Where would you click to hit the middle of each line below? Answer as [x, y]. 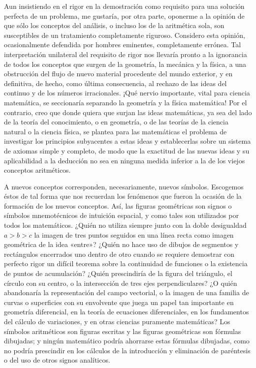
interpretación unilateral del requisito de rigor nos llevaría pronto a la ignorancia [126, 54]
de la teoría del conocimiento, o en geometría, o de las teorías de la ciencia [116, 122]
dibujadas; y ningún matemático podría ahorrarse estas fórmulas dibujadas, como [127, 341]
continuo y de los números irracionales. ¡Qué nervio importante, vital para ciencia [127, 93]
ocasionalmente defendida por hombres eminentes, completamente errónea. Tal [123, 45]
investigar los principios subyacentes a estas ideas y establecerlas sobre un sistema [128, 141]
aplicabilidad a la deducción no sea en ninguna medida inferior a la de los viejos [125, 160]
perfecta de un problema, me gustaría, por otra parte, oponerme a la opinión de [124, 15]
